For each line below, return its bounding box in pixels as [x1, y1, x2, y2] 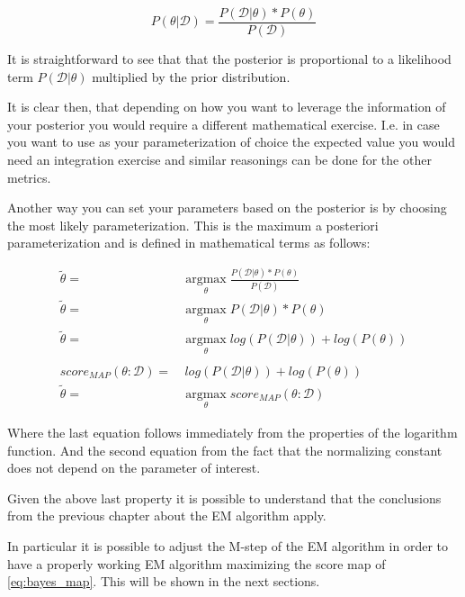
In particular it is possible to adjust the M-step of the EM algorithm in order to [7, 537, 449, 555]
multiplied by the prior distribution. [92, 67, 291, 86]
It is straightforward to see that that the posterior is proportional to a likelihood [7, 50, 452, 68]
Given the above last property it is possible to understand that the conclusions [7, 488, 442, 507]
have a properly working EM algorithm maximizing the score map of [7, 554, 386, 573]
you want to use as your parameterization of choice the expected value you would [7, 132, 456, 151]
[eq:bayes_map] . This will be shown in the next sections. [7, 572, 320, 591]
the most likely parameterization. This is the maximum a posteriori [7, 215, 379, 234]
